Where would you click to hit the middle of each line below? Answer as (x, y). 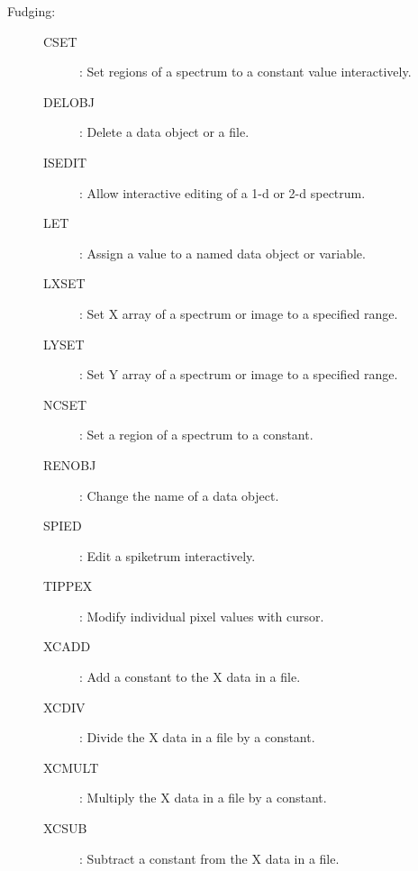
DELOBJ (69, 101)
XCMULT (71, 767)
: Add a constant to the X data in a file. (190, 677)
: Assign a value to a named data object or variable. (223, 253)
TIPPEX (68, 586)
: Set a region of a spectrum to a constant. (196, 435)
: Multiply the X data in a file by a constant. (203, 798)
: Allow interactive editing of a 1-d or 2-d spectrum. (223, 192)
